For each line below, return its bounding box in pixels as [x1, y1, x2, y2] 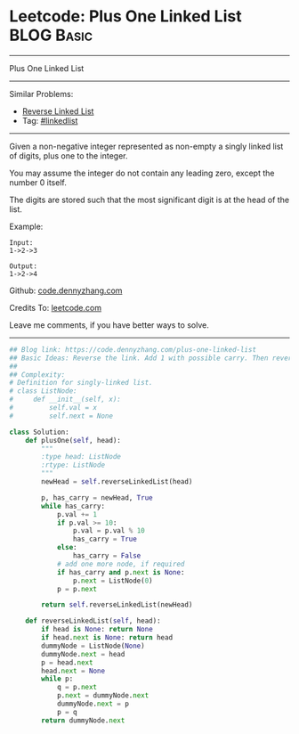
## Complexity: [9, 370, 66, 379]
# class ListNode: [9, 387, 77, 396]
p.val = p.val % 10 [72, 526, 145, 535]
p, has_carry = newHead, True [41, 493, 153, 502]
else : [56, 543, 77, 552]
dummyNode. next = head [41, 649, 125, 658]
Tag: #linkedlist [21, 115, 78, 126]
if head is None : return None [41, 625, 153, 634]
